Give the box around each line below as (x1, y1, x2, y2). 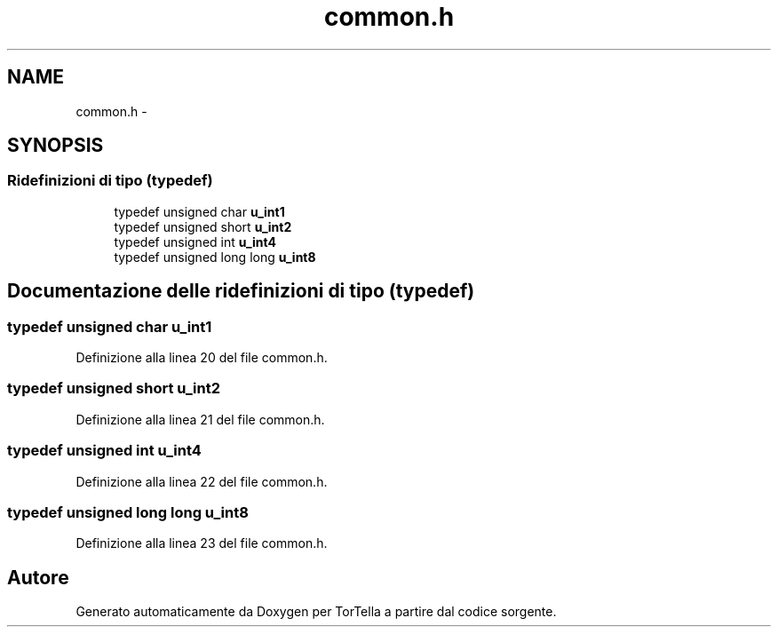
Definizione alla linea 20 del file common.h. (75, 350, 328, 366)
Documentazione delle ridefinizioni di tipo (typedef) (7, 280, 475, 303)
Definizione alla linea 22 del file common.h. (75, 473, 328, 489)
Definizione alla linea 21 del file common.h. (75, 411, 325, 427)
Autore (7, 566, 69, 589)
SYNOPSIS (7, 134, 104, 157)
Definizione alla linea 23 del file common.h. (75, 535, 328, 551)
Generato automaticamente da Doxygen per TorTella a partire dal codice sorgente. (75, 604, 557, 620)
